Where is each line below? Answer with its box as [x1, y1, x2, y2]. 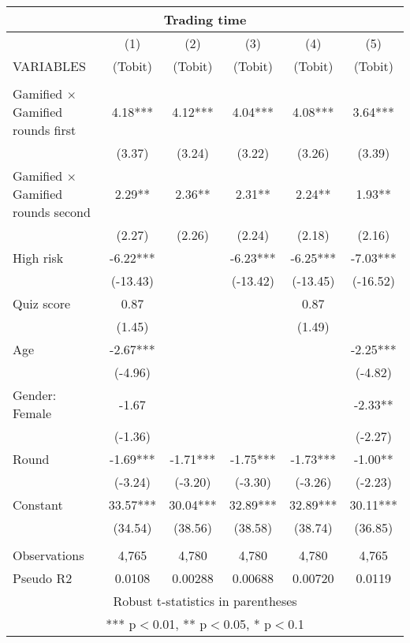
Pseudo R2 [13, 569, 73, 587]
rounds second [13, 203, 91, 221]
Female [13, 404, 52, 422]
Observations [13, 546, 84, 564]
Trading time [163, 10, 247, 28]
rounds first [13, 121, 76, 139]
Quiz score [13, 294, 71, 312]
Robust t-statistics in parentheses [113, 592, 297, 610]
